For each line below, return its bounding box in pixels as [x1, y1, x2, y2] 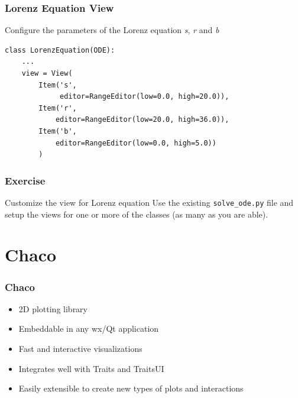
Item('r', [38, 103, 77, 112]
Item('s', [38, 80, 77, 89]
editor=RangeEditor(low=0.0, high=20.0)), [60, 92, 229, 101]
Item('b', [38, 127, 77, 135]
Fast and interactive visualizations [18, 342, 142, 354]
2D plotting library [18, 302, 88, 315]
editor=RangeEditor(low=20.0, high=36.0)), [55, 115, 229, 124]
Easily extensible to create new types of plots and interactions [18, 382, 244, 394]
